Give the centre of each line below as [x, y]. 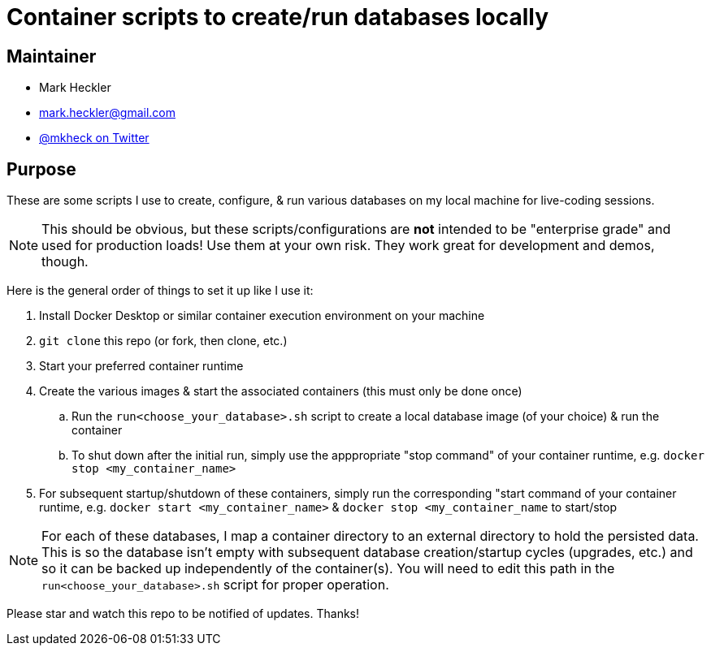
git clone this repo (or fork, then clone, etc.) [163, 341]
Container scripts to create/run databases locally [278, 17]
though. [65, 262]
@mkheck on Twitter [94, 138]
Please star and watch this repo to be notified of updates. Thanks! [183, 614]
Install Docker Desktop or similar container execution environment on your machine [262, 316]
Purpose [41, 169]
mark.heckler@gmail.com [107, 113]
